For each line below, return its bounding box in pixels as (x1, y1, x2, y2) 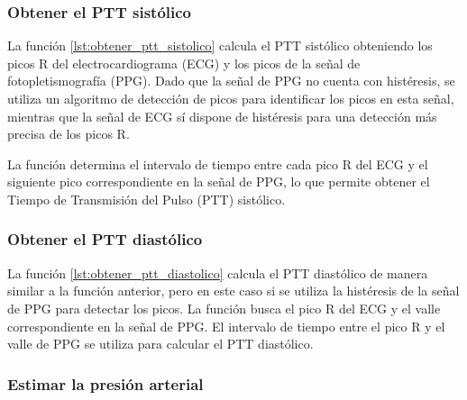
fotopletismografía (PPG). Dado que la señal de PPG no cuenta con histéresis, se (7, 71, 455, 90)
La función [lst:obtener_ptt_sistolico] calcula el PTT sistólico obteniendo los (7, 36, 433, 55)
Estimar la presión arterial (7, 372, 204, 395)
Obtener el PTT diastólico (7, 228, 203, 250)
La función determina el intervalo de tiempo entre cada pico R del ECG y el (7, 154, 428, 173)
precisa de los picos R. (7, 124, 130, 143)
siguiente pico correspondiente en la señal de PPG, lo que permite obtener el (7, 172, 430, 191)
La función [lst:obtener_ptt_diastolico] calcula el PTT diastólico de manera (7, 263, 428, 282)
